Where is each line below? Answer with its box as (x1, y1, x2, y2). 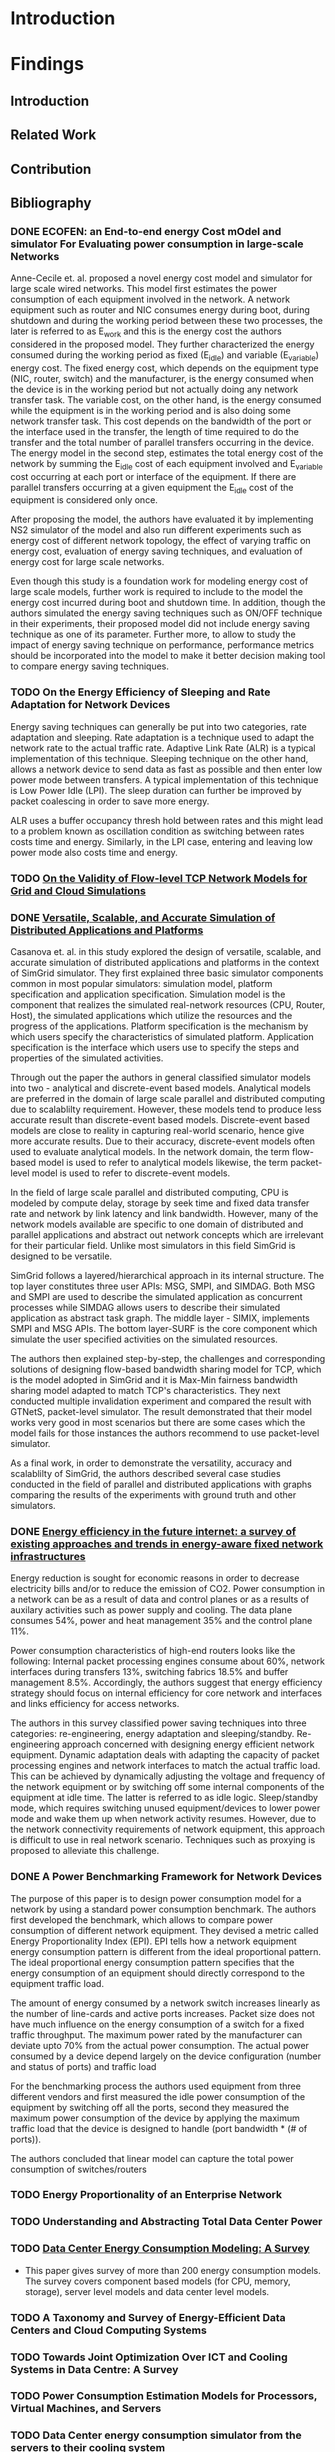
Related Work (10, 127, 97, 144)
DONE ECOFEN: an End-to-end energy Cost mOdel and (10, 224, 282, 238)
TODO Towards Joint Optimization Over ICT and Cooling (10, 2350, 288, 2364)
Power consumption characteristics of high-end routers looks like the (10, 1645, 296, 1657)
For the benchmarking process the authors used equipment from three (10, 2080, 302, 2092)
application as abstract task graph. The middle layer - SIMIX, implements (10, 1312, 310, 1324)
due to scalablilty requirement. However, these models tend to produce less (10, 1103, 322, 1115)
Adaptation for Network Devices (10, 698, 171, 712)
